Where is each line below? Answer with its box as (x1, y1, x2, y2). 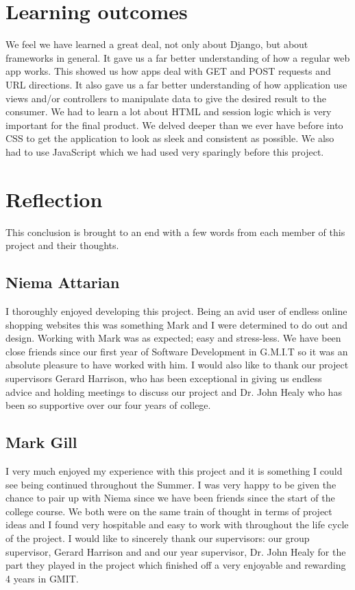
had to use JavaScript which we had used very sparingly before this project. (5, 144, 324, 158)
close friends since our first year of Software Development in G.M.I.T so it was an (5, 344, 348, 358)
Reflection (5, 185, 103, 213)
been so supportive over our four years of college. (5, 398, 211, 412)
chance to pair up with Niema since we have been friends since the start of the (5, 491, 335, 505)
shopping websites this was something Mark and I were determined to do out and (5, 317, 348, 331)
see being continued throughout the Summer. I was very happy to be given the (5, 477, 336, 491)
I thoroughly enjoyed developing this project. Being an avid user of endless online (5, 303, 347, 318)
